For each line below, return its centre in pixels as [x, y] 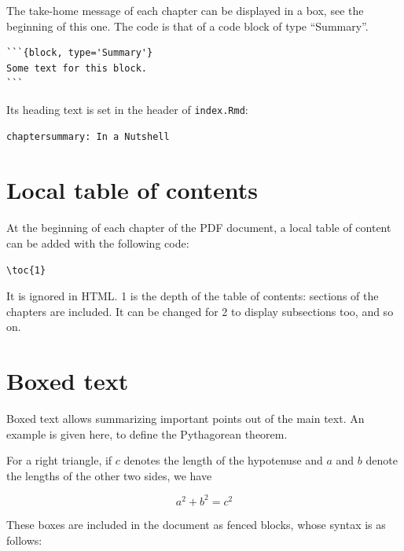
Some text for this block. [77, 68]
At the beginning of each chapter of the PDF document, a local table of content [199, 228]
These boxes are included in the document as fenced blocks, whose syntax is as [196, 524]
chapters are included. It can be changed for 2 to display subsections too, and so [200, 311]
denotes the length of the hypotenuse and [223, 460]
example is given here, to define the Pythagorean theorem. [147, 433]
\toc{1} [26, 270]
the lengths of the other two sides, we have [109, 475]
